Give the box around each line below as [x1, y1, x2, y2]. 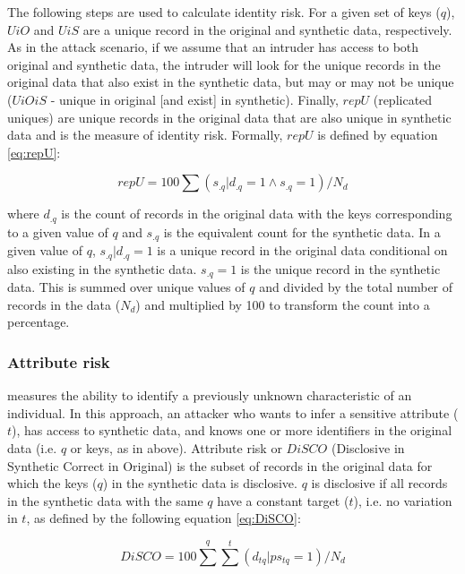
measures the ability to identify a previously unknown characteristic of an [7, 386, 412, 405]
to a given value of [7, 222, 108, 241]
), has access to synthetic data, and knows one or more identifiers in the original [12, 421, 452, 440]
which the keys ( [7, 474, 98, 493]
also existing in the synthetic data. [7, 259, 197, 278]
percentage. [7, 313, 70, 331]
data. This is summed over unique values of [7, 278, 245, 296]
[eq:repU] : [7, 142, 61, 161]
